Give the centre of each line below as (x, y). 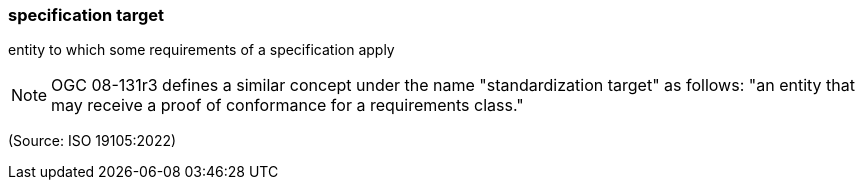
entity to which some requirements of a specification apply (201, 50)
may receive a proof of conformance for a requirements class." (287, 105)
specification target (86, 15)
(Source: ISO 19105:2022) (92, 141)
